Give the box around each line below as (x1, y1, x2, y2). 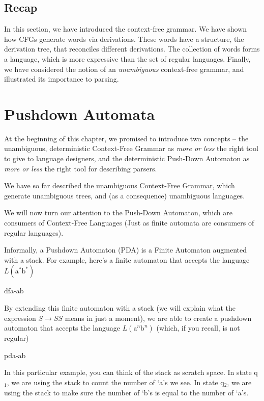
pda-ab (4, 349, 26, 360)
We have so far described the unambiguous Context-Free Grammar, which (4, 180, 235, 191)
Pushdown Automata (4, 103, 155, 124)
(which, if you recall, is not (156, 322, 240, 333)
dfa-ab (4, 285, 24, 296)
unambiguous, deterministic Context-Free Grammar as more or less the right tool (4, 143, 258, 154)
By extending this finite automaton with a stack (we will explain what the (4, 303, 236, 313)
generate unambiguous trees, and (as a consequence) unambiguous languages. (4, 190, 245, 200)
